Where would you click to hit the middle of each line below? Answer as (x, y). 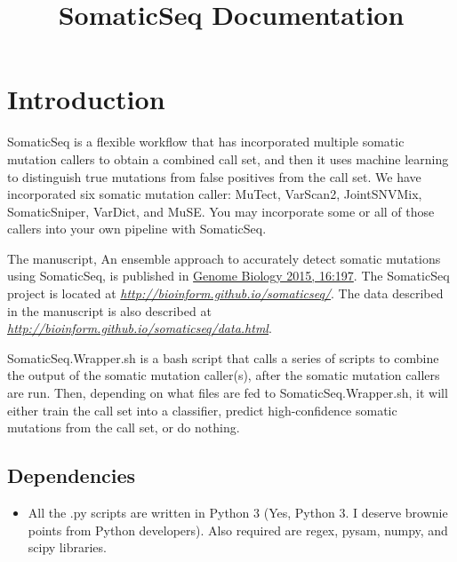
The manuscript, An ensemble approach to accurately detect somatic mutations (224, 258)
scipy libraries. (67, 547)
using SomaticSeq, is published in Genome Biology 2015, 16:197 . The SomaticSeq (228, 276)
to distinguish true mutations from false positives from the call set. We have (214, 176)
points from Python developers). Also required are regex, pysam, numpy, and (238, 530)
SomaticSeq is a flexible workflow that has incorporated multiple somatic (206, 142)
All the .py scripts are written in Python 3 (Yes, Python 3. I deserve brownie (238, 513)
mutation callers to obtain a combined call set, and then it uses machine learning (228, 158)
